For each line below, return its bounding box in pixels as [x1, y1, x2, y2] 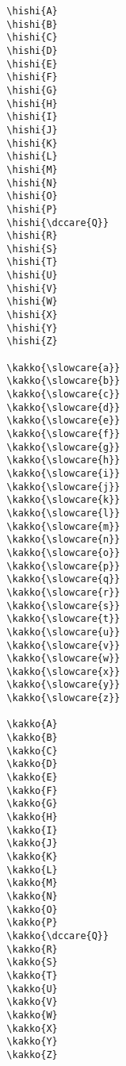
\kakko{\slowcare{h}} [6, 454, 120, 466]
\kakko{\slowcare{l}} [6, 507, 120, 519]
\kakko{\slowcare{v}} [6, 639, 120, 651]
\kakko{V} [6, 996, 58, 1008]
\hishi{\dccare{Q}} [6, 217, 109, 228]
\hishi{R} [6, 230, 58, 242]
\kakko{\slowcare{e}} [6, 415, 120, 427]
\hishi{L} [6, 151, 58, 163]
